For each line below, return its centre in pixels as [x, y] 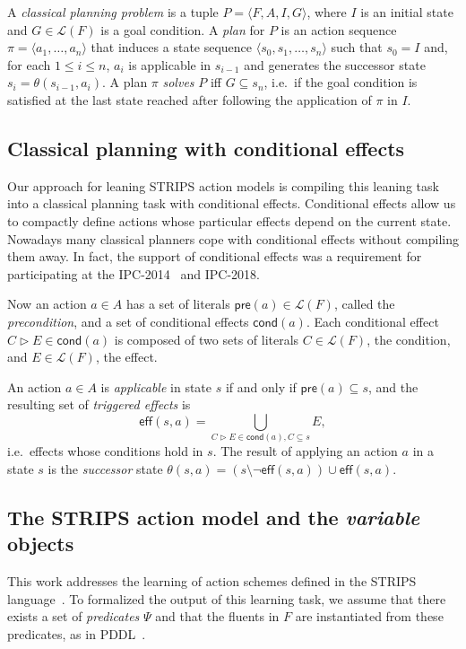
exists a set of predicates [73, 616]
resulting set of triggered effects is [99, 404]
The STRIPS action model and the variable [214, 517]
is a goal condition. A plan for [183, 29]
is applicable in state [156, 386]
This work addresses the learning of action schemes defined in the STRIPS [212, 581]
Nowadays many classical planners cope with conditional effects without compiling [233, 238]
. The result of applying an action [305, 451]
